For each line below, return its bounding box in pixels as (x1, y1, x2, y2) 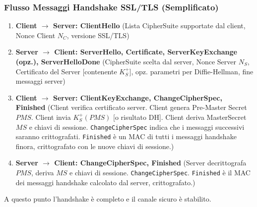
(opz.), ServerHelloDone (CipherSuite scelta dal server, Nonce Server (15, 56, 236, 66)
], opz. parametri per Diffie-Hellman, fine (129, 66, 254, 76)
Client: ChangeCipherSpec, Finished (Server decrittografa (54, 157, 247, 168)
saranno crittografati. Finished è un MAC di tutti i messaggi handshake (15, 131, 237, 142)
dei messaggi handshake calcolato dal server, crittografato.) (15, 177, 195, 187)
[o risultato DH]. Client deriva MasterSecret (113, 111, 247, 122)
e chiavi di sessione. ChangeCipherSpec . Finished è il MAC (69, 167, 251, 178)
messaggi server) (15, 76, 65, 86)
